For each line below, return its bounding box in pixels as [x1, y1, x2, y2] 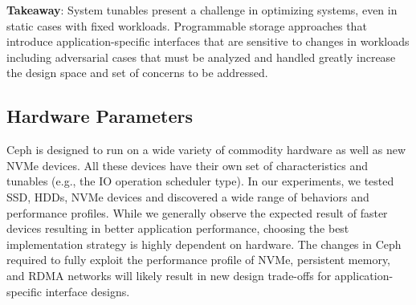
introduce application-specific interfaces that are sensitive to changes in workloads [6, 33, 410, 50]
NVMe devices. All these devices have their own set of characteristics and [6, 157, 369, 173]
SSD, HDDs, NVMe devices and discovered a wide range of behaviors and [6, 188, 369, 205]
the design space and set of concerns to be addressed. [6, 64, 268, 81]
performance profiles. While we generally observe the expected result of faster [6, 204, 388, 221]
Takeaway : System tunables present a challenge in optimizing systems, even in [6, 2, 398, 18]
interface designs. [45, 283, 130, 299]
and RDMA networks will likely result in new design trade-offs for [6, 266, 332, 283]
